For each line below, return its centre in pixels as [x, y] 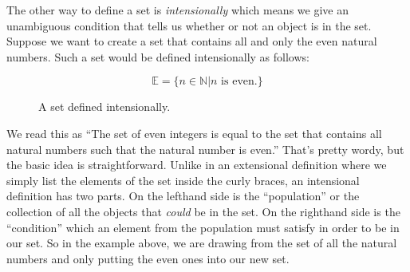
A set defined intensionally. [104, 106]
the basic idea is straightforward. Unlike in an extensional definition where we [197, 165]
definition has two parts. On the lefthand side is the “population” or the [183, 196]
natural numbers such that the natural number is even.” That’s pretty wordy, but [205, 149]
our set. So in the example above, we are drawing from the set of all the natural [202, 243]
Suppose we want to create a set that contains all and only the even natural [192, 41]
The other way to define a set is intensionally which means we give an [177, 10]
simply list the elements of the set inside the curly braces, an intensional [183, 180]
